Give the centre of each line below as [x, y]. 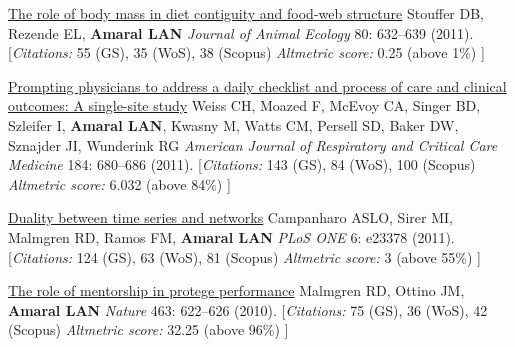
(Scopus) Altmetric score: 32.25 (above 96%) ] [148, 329]
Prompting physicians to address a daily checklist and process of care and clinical [257, 85]
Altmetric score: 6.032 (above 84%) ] [119, 183]
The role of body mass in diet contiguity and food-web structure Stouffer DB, [246, 13]
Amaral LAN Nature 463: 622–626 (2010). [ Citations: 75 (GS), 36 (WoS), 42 [248, 309]
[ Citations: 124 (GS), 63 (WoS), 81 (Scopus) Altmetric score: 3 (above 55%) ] [244, 256]
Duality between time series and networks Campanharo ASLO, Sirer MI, [230, 217]
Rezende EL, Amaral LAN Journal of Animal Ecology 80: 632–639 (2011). [241, 32]
